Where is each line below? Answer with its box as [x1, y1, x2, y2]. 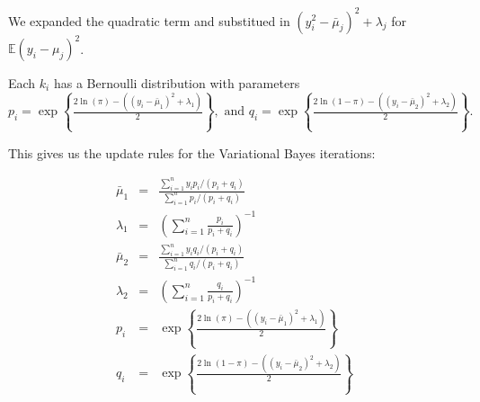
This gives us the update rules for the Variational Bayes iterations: [8, 143, 376, 162]
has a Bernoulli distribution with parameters [53, 74, 300, 92]
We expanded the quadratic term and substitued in [8, 11, 290, 30]
